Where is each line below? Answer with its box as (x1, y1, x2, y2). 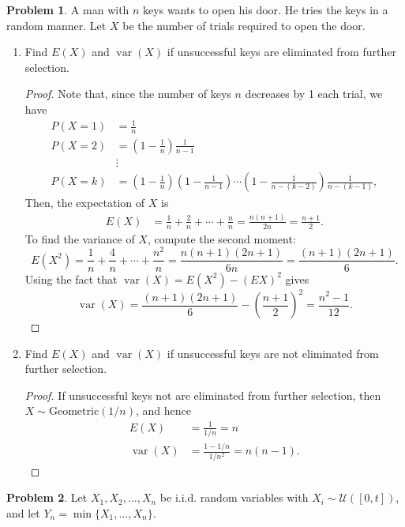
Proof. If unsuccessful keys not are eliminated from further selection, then (24, 386, 381, 403)
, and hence (135, 402, 191, 419)
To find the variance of (24, 230, 135, 247)
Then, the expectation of (24, 194, 145, 211)
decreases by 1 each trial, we (245, 85, 383, 102)
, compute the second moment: (147, 230, 296, 247)
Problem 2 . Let (6, 489, 88, 506)
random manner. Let (6, 17, 107, 33)
